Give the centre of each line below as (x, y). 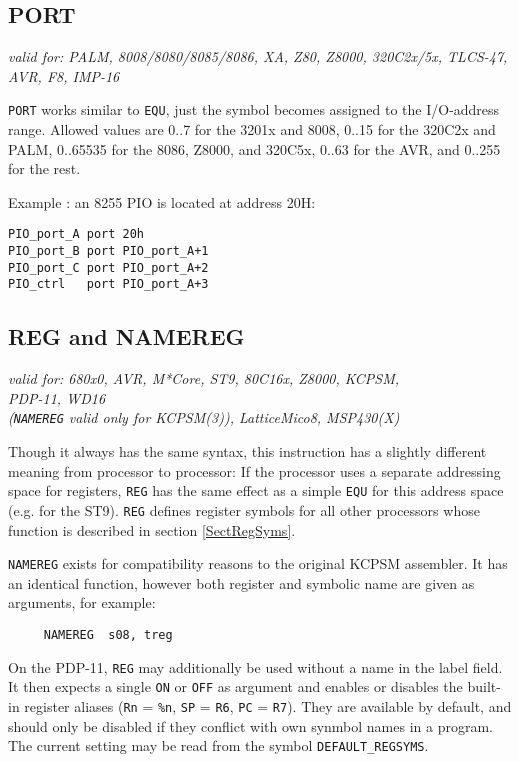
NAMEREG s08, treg (108, 635)
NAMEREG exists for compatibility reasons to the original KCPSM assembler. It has (258, 563)
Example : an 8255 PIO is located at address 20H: (162, 201)
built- (484, 686)
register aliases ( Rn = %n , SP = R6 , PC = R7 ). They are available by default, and (268, 706)
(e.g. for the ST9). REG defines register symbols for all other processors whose (244, 509)
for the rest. (44, 168)
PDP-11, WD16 (57, 397)
